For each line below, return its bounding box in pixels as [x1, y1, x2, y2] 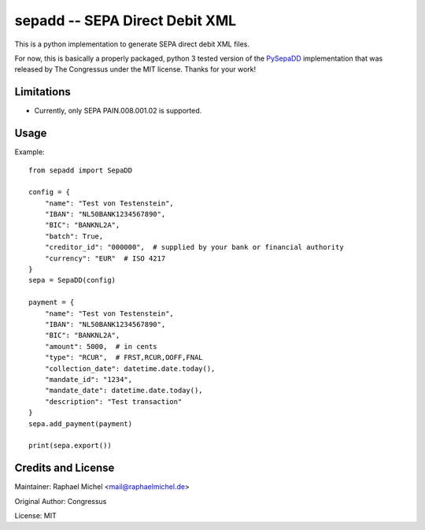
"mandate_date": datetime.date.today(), [44, 386, 204, 395]
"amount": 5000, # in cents [44, 342, 157, 350]
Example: [14, 147, 45, 157]
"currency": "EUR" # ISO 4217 [44, 254, 166, 263]
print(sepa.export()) [28, 441, 112, 450]
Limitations [14, 85, 71, 98]
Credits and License [14, 461, 115, 475]
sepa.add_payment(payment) [28, 419, 133, 428]
